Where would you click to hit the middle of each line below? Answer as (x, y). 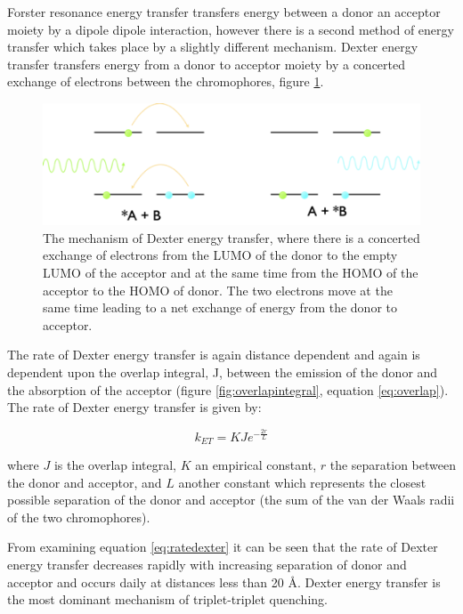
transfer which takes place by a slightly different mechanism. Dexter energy (213, 47)
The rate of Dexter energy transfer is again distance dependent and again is (214, 355)
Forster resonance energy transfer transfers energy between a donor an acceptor (224, 12)
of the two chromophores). (79, 517)
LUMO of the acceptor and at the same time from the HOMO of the (231, 272)
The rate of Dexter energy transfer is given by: (134, 407)
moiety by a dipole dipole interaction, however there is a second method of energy (231, 29)
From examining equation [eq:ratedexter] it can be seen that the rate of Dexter (223, 547)
